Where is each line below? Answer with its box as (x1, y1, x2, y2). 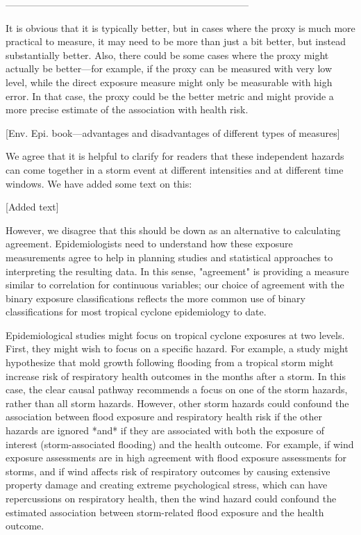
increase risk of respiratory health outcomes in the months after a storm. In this (6, 368, 346, 383)
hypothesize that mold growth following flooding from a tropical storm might (6, 355, 334, 370)
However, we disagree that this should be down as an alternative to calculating (6, 222, 341, 237)
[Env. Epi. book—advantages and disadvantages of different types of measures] (6, 125, 340, 140)
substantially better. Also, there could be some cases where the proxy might (6, 47, 329, 62)
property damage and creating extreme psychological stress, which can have (6, 477, 328, 492)
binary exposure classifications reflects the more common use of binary (6, 290, 305, 305)
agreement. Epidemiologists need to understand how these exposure (6, 236, 293, 251)
